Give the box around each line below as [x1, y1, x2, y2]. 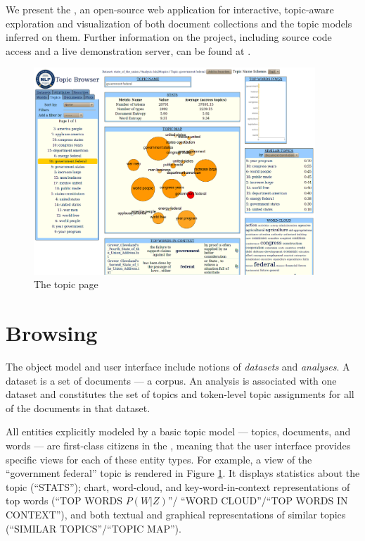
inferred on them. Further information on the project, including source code [6, 30, 332, 44]
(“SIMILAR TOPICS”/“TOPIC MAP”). [6, 521, 181, 535]
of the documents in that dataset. [6, 400, 151, 415]
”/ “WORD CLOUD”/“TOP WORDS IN [167, 493, 348, 508]
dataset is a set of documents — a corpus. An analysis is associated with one [6, 373, 337, 387]
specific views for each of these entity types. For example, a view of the [6, 452, 312, 466]
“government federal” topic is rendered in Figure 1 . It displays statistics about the [6, 466, 360, 480]
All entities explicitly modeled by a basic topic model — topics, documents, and [6, 424, 351, 439]
